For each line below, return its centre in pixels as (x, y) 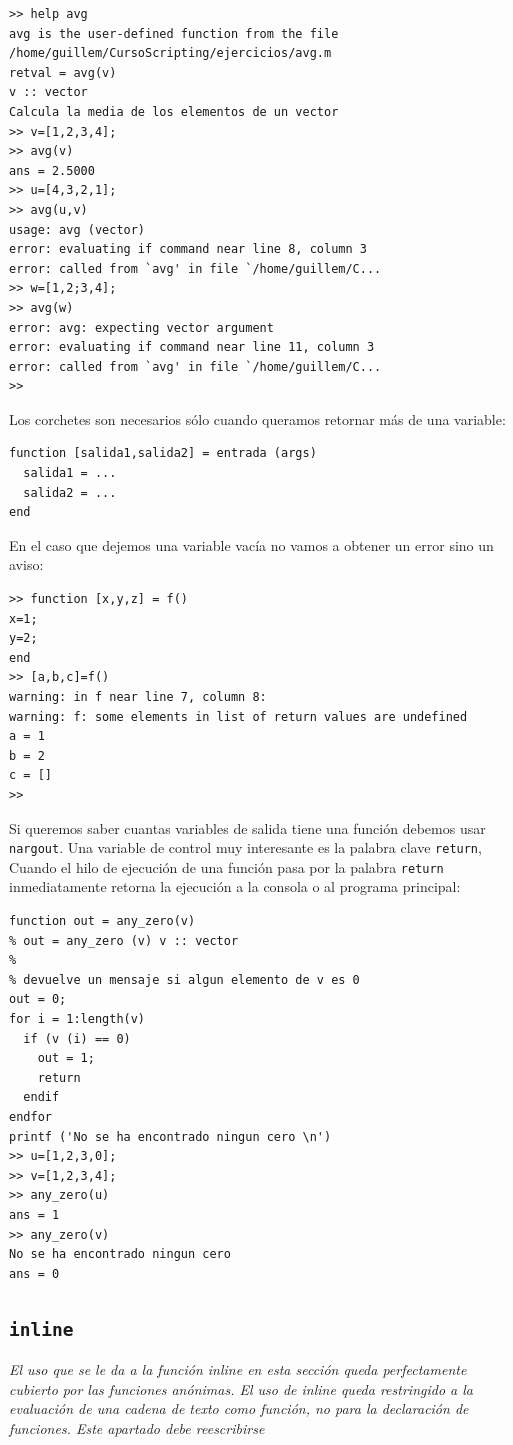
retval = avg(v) (63, 72)
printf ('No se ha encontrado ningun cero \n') (170, 1136)
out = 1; (66, 1058)
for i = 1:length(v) (77, 1019)
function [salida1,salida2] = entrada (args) (163, 453)
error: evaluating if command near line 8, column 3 (188, 249)
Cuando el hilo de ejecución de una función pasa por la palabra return (226, 866)
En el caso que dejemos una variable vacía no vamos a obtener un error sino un (251, 544)
